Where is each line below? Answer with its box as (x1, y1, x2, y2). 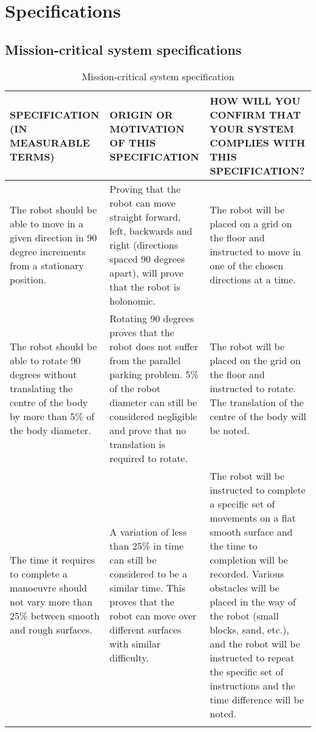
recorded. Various (210, 566, 284, 581)
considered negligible (109, 409, 197, 423)
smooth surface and (210, 524, 293, 539)
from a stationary (10, 258, 84, 273)
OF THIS (109, 135, 156, 150)
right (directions (109, 237, 178, 252)
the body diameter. (10, 423, 91, 437)
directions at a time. (210, 272, 296, 287)
